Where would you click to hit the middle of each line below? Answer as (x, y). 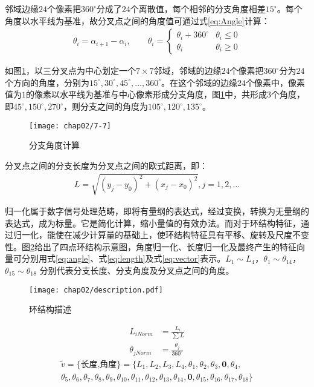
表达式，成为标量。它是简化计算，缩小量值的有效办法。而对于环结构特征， (153, 223)
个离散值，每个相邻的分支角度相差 (198, 8)
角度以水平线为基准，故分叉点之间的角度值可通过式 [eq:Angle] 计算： (137, 20)
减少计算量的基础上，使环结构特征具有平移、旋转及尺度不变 (191, 235)
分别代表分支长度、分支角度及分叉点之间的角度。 (137, 270)
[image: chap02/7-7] (70, 126)
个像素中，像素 (275, 82)
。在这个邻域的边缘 (199, 82)
